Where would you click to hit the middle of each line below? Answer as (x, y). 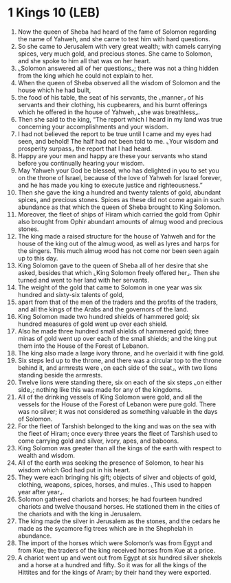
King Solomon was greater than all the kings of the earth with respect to (120, 448)
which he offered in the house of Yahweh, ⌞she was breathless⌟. (109, 112)
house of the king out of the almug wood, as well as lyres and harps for (119, 243)
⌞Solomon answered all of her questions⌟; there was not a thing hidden (118, 68)
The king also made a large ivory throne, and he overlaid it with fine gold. (121, 353)
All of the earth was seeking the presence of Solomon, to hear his (111, 463)
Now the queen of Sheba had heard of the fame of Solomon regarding (117, 32)
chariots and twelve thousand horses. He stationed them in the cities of (119, 506)
